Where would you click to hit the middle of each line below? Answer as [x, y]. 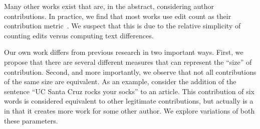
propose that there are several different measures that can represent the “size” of [128, 62]
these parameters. [31, 120]
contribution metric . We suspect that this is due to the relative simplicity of [122, 26]
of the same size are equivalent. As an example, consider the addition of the [120, 81]
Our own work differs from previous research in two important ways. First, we [124, 52]
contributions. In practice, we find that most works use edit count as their [118, 16]
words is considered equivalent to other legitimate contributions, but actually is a [129, 101]
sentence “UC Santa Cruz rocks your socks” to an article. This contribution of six [129, 91]
